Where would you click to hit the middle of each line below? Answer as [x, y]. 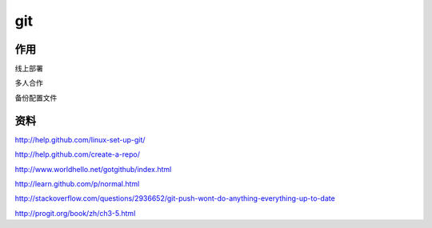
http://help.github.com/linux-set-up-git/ [80, 139]
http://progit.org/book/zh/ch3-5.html [75, 213]
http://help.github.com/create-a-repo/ [77, 154]
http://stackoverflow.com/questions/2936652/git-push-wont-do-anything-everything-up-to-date [175, 198]
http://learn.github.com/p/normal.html [77, 183]
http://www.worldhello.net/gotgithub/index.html [93, 169]
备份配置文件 [36, 98]
